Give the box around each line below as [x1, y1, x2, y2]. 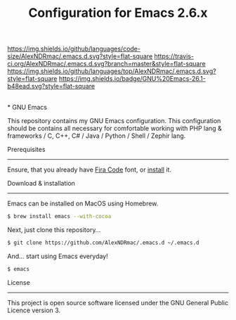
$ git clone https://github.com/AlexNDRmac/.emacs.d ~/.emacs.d [7, 239, 199, 247]
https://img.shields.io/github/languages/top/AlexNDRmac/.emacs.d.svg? [7, 67, 216, 75]
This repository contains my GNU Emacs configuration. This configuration [7, 117, 221, 125]
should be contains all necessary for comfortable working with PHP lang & [7, 124, 223, 133]
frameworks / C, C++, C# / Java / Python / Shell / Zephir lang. [7, 132, 186, 140]
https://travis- [154, 52, 195, 60]
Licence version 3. [7, 306, 61, 314]
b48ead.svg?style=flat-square [7, 82, 96, 91]
